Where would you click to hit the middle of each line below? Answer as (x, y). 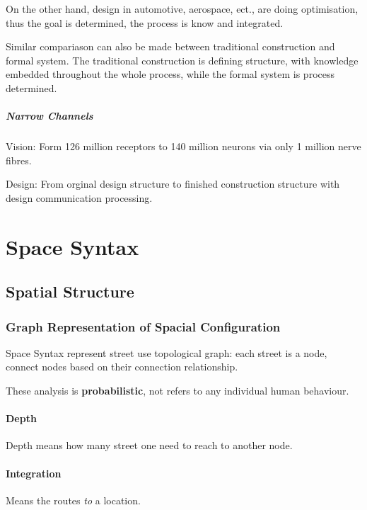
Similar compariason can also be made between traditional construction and (170, 46)
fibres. (19, 160)
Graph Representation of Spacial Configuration (143, 326)
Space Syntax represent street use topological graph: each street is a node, (167, 352)
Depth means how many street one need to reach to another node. (149, 445)
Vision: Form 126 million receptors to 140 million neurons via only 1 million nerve (183, 146)
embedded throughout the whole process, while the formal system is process (170, 74)
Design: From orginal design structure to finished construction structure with (173, 184)
